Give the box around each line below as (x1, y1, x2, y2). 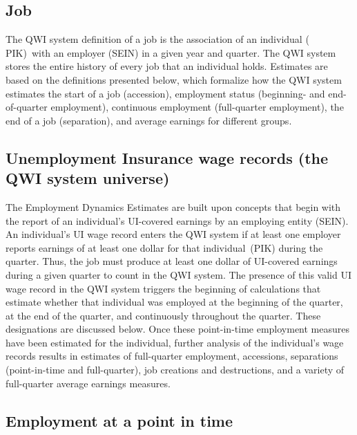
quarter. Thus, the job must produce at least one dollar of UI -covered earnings (6, 254, 338, 268)
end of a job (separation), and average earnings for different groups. (6, 113, 292, 127)
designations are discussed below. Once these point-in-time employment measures (6, 322, 350, 336)
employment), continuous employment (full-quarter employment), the (50, 100, 344, 114)
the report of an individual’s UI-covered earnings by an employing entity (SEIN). (6, 213, 349, 228)
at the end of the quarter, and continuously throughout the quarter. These (6, 308, 321, 322)
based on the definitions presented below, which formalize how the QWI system (6, 72, 342, 86)
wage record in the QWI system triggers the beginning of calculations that (6, 281, 321, 295)
